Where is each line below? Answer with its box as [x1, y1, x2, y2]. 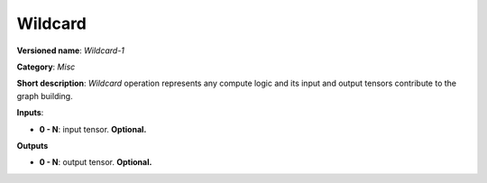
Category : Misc [16, 61, 76, 72]
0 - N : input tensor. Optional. [39, 124, 147, 134]
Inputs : [16, 107, 44, 118]
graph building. [16, 90, 73, 101]
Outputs [16, 140, 49, 151]
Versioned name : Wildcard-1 [16, 45, 125, 56]
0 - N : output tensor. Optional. [39, 157, 152, 168]
